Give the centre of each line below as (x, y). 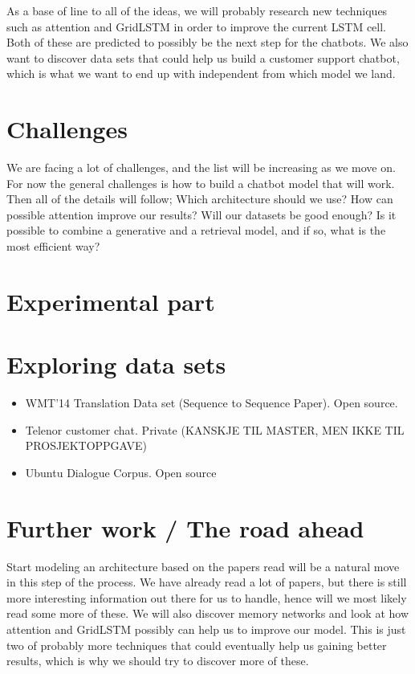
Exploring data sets (116, 364)
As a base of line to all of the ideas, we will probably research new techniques (197, 10)
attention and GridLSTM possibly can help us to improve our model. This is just (206, 629)
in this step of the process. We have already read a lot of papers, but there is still (207, 582)
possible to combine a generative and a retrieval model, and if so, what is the (196, 230)
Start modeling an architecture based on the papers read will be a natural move (203, 566)
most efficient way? (53, 246)
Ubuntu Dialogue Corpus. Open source (121, 472)
